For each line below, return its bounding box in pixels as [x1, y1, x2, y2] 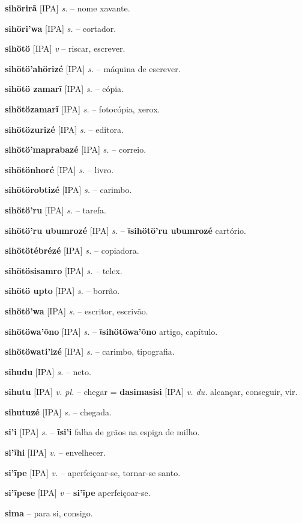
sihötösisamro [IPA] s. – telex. [5, 264, 122, 277]
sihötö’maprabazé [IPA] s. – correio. [5, 143, 146, 156]
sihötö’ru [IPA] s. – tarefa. [5, 203, 106, 216]
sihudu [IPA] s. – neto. [5, 365, 91, 378]
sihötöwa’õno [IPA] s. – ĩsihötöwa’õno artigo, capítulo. [5, 325, 218, 337]
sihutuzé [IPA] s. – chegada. [5, 405, 112, 418]
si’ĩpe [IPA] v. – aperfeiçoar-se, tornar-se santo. [5, 466, 181, 479]
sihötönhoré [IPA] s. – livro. [5, 163, 114, 176]
